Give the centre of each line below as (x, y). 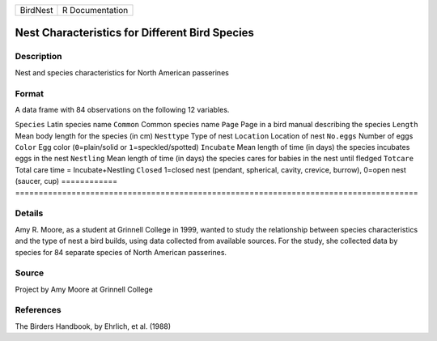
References (38, 310)
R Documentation (95, 10)
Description (38, 57)
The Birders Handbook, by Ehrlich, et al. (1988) (93, 326)
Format (30, 93)
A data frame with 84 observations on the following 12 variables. (122, 109)
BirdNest (36, 10)
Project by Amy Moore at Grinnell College (84, 289)
